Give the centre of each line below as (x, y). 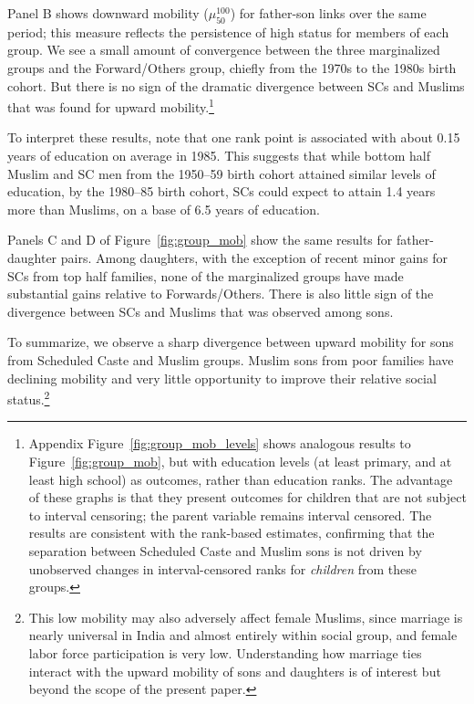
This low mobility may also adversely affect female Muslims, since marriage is (246, 617)
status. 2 (29, 398)
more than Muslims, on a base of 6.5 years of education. (164, 209)
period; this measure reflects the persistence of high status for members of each (228, 32)
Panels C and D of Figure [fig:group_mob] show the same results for (200, 240)
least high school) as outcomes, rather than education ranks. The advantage (241, 479)
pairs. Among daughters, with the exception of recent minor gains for (254, 257)
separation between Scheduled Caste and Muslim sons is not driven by (225, 550)
